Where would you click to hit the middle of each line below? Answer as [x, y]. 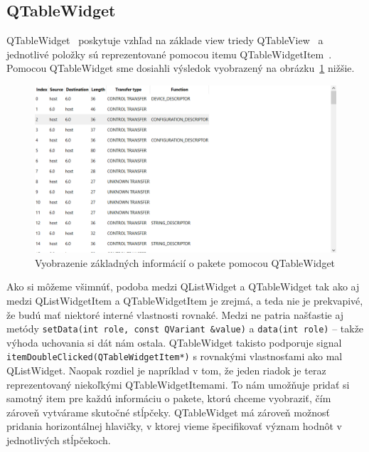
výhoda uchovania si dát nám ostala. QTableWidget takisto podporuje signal [174, 342]
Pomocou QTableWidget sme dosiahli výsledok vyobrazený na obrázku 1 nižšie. [181, 68]
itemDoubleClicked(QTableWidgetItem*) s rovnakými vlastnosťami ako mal [175, 356]
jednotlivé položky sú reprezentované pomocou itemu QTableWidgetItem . [169, 54]
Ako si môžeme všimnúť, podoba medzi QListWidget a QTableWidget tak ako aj [183, 287]
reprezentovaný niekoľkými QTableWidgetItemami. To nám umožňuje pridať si [178, 384]
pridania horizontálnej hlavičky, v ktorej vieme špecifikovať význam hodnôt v [174, 426]
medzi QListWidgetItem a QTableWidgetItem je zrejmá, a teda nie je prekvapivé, [185, 300]
